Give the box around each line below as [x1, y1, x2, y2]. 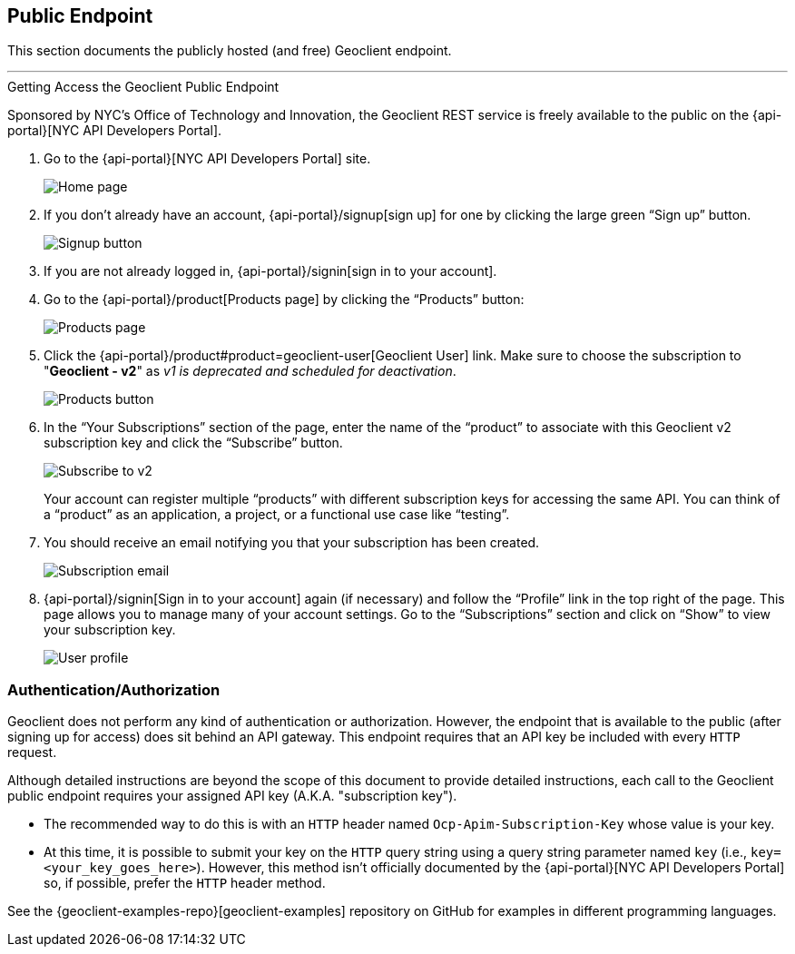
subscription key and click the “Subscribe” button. [44, 435, 343, 451]
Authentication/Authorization [7, 680, 221, 699]
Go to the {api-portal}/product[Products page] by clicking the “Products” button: [44, 291, 525, 308]
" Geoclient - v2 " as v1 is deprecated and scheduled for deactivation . [44, 363, 456, 379]
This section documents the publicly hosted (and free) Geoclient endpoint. [7, 43, 452, 59]
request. [7, 744, 57, 761]
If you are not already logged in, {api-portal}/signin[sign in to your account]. [44, 263, 497, 280]
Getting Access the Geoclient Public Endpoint [7, 79, 280, 95]
